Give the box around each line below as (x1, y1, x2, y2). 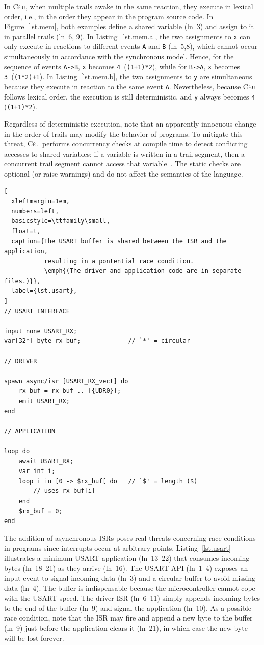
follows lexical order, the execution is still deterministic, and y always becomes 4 (4, 91, 255, 102)
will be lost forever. (4, 632, 64, 643)
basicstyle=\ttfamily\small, (11, 217, 110, 225)
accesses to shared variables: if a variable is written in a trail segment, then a (4, 148, 245, 159)
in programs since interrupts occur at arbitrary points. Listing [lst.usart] (4, 542, 231, 553)
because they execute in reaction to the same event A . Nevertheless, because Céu (4, 81, 256, 91)
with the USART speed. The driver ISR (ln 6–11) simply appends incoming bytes (4, 592, 260, 603)
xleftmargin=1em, (11, 197, 70, 205)
